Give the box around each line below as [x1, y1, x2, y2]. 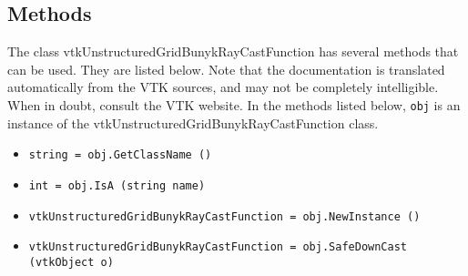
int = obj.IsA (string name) [28, 179, 206, 192]
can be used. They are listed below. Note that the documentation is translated [7, 59, 445, 78]
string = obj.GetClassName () [28, 148, 212, 162]
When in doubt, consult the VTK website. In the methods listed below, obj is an [7, 95, 461, 114]
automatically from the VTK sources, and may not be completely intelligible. [7, 77, 439, 97]
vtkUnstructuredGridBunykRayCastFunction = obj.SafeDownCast [28, 240, 408, 254]
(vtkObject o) [28, 255, 114, 269]
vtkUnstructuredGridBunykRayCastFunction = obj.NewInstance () [28, 210, 421, 223]
